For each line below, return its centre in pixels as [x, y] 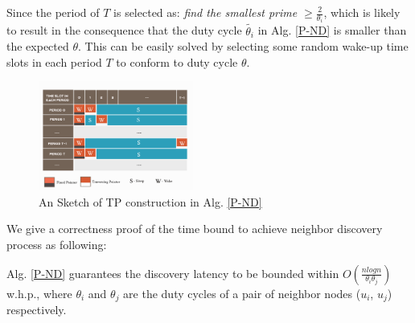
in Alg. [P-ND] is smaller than [332, 30]
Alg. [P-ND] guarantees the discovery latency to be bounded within [173, 273]
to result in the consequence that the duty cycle [124, 30]
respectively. [37, 309]
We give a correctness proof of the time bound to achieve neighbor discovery [195, 229]
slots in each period [54, 61]
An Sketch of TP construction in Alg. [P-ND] [150, 201]
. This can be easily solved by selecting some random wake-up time [243, 46]
